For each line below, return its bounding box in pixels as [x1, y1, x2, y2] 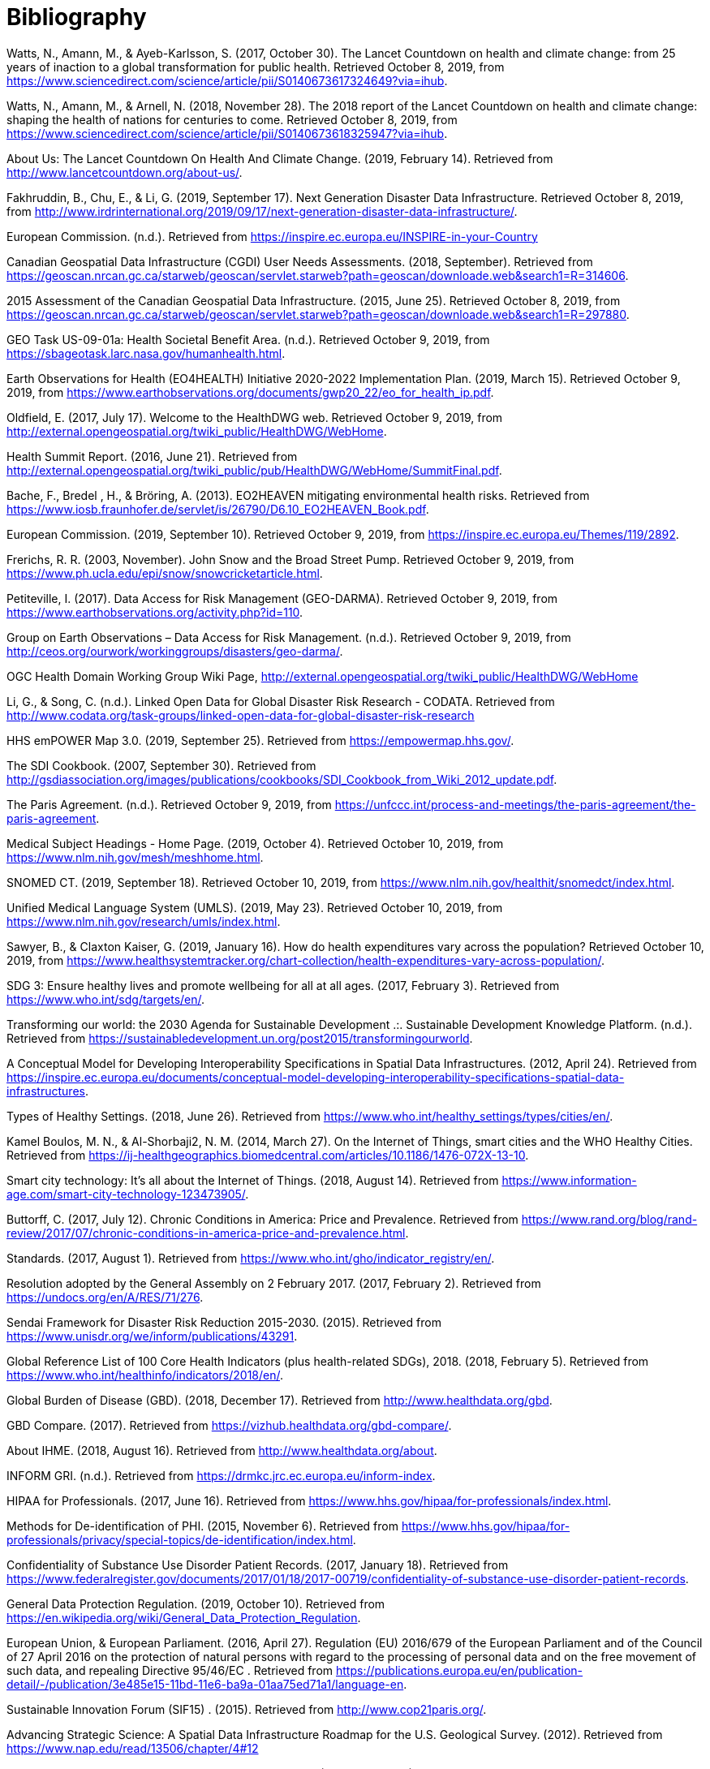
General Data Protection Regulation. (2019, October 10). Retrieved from [6, 1596, 385, 1611]
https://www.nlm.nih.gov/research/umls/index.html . [6, 914, 281, 928]
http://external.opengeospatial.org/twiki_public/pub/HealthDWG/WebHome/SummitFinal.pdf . [6, 463, 502, 477]
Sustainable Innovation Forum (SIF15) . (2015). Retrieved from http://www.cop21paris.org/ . [6, 1702, 487, 1716]
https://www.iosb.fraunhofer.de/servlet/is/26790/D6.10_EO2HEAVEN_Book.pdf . [6, 501, 429, 516]
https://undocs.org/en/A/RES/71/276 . [6, 1289, 204, 1304]
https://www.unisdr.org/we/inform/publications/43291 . [6, 1328, 298, 1343]
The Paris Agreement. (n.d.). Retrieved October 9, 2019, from [6, 797, 332, 811]
